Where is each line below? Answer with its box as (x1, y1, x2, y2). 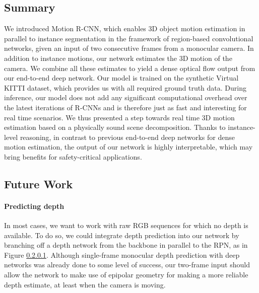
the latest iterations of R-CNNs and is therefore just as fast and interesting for (4, 102, 247, 112)
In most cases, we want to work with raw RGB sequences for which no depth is (4, 220, 248, 231)
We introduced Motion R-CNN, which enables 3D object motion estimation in (4, 23, 245, 34)
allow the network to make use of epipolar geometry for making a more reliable (4, 269, 248, 280)
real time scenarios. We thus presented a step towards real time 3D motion (4, 112, 235, 122)
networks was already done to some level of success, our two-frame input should (4, 259, 250, 270)
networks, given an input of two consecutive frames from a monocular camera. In (4, 43, 254, 53)
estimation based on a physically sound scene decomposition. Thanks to (4, 122, 226, 132)
